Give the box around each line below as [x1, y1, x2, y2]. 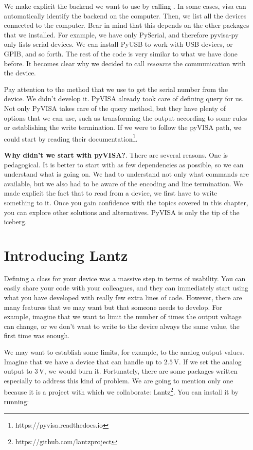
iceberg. [4, 216, 27, 227]
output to [4, 366, 33, 376]
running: [4, 396, 29, 406]
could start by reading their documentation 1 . [4, 132, 138, 144]
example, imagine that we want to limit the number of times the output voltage [4, 311, 242, 322]
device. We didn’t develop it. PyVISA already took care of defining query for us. [4, 93, 244, 104]
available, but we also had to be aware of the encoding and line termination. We [4, 178, 243, 188]
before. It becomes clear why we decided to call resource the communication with [4, 58, 246, 68]
